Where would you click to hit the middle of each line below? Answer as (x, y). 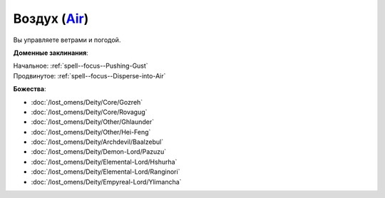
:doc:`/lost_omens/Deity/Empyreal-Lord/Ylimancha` (106, 182)
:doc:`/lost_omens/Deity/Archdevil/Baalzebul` (97, 142)
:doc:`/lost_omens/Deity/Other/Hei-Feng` (91, 132)
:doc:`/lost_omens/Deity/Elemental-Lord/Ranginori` (106, 172)
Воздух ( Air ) (51, 19)
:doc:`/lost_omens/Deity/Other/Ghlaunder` (93, 122)
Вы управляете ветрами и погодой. (67, 40)
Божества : (30, 89)
